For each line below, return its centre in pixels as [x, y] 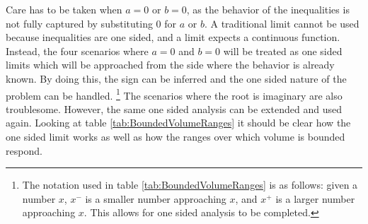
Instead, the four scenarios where [77, 51]
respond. [24, 150]
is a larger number [315, 198]
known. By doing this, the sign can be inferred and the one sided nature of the [176, 78]
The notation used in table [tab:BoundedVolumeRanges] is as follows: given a [190, 185]
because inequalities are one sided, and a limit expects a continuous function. [173, 37]
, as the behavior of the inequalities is [268, 9]
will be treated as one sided [283, 51]
